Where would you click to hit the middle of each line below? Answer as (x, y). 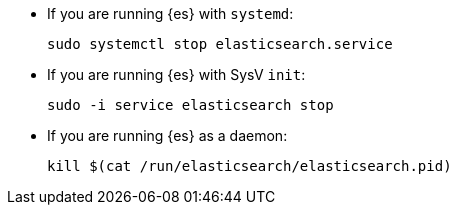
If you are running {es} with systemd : (170, 13)
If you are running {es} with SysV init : (176, 74)
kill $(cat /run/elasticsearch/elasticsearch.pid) (249, 166)
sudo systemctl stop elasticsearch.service (220, 44)
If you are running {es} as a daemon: (167, 135)
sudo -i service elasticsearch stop (190, 105)
